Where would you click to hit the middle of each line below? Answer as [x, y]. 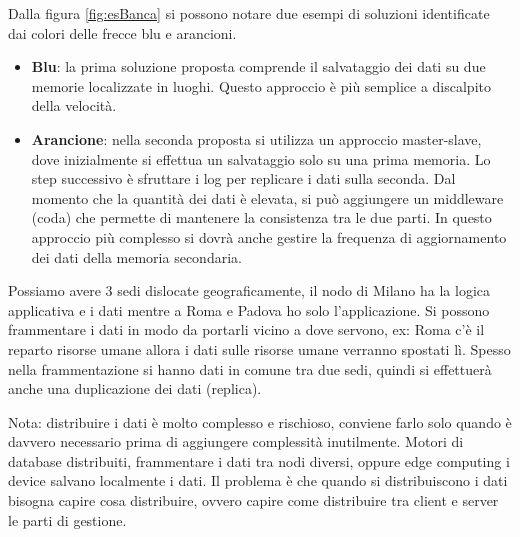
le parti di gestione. [67, 519]
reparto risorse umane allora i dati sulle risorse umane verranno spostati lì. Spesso [259, 348]
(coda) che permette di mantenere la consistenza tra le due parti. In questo [261, 217]
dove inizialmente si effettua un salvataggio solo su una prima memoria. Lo [261, 158]
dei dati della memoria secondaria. [136, 256]
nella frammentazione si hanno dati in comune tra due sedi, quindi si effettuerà [250, 368]
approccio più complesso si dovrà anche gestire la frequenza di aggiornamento [269, 236]
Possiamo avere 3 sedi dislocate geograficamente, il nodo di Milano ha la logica [249, 290]
